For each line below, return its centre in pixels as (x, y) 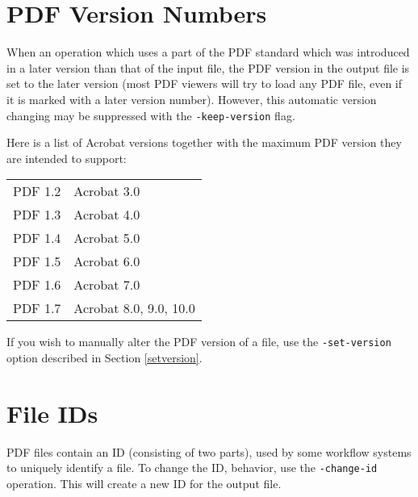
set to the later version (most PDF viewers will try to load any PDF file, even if (205, 84)
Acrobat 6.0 (107, 261)
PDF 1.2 (37, 191)
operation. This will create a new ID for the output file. (144, 483)
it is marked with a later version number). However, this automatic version (192, 99)
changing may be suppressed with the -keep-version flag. (151, 115)
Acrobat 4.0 (107, 215)
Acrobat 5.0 (107, 238)
